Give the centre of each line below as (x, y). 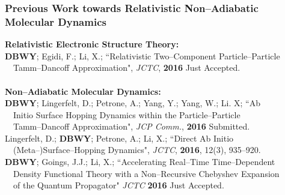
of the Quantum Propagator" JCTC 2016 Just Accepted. (119, 185)
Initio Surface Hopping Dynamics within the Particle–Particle (127, 114)
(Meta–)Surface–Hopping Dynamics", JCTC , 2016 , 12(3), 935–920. (137, 150)
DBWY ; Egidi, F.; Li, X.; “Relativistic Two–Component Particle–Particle (142, 55)
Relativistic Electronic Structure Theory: (92, 44)
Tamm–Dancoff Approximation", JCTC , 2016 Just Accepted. (127, 67)
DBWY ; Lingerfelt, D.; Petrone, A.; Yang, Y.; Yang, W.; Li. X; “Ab (133, 103)
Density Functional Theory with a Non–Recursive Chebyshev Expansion (146, 173)
